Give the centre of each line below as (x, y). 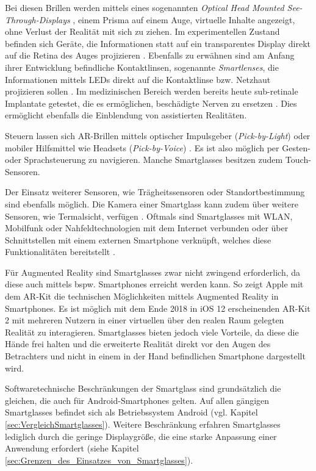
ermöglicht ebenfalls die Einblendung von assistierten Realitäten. (126, 115)
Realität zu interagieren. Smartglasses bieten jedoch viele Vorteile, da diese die (152, 332)
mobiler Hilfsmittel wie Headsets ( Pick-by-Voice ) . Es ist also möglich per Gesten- (158, 147)
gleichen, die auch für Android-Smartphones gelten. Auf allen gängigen (137, 400)
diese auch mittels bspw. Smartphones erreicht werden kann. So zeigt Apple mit (154, 284)
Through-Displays (38, 19)
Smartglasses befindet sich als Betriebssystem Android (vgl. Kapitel (131, 412)
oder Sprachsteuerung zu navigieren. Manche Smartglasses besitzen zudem (144, 160)
